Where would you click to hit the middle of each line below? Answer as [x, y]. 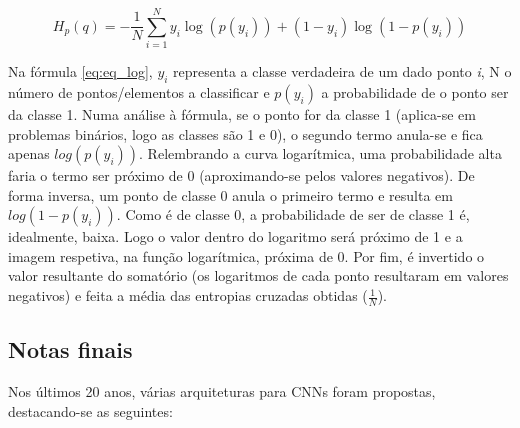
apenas [29, 153]
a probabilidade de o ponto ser [415, 91]
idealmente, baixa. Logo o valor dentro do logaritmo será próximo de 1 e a [235, 236]
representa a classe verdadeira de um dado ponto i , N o [342, 71]
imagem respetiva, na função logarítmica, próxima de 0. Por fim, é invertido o [246, 255]
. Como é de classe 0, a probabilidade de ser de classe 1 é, [293, 214]
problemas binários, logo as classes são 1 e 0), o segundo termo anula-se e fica [245, 133]
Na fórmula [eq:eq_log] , [80, 71]
